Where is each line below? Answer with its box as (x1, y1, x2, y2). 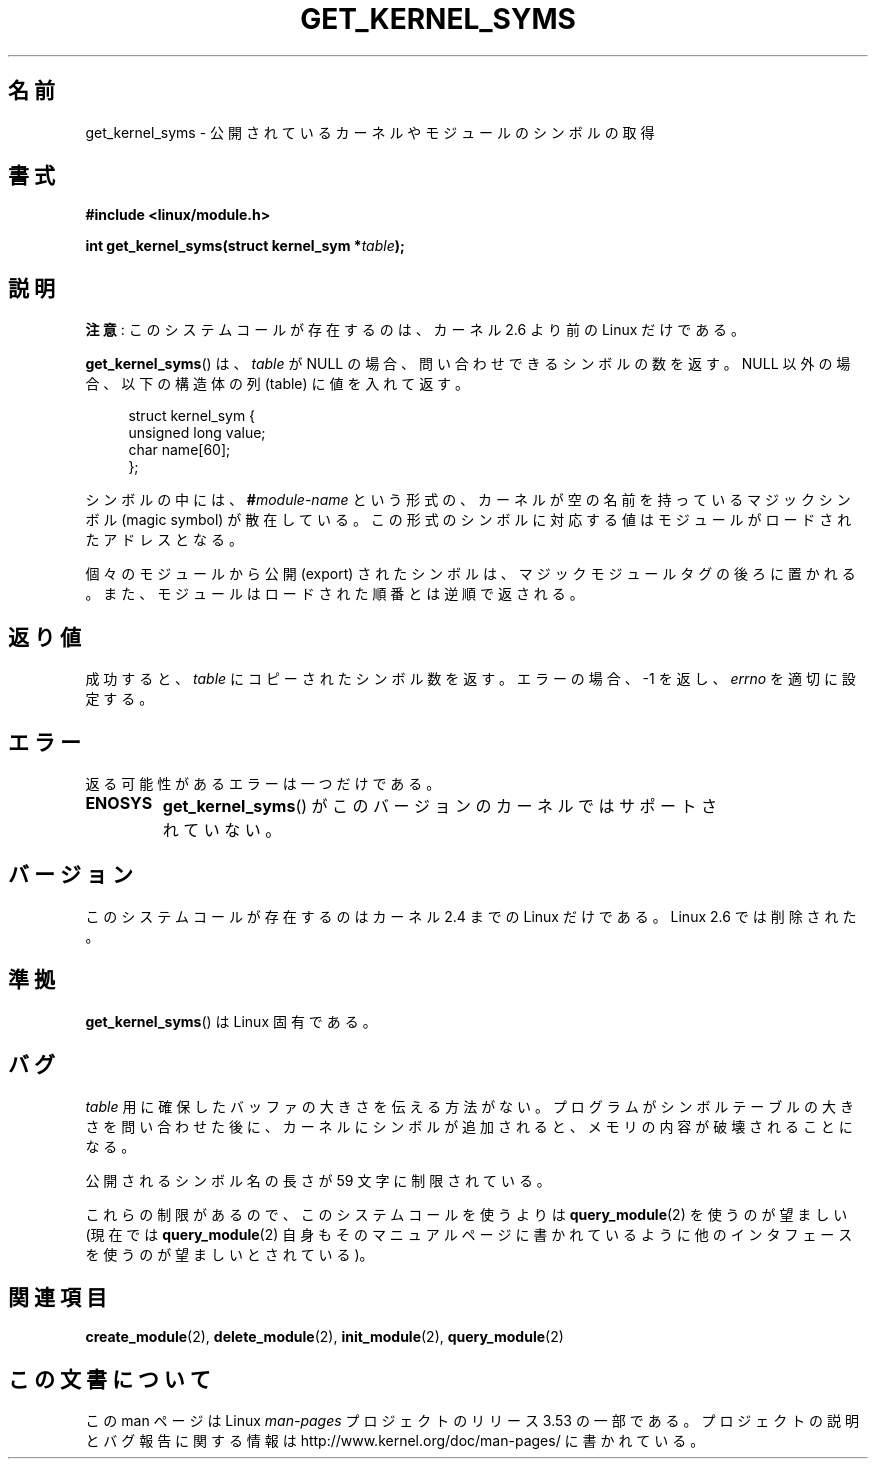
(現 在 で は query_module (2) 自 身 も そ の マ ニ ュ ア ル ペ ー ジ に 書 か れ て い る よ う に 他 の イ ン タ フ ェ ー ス (85, 1225, 853, 1243)
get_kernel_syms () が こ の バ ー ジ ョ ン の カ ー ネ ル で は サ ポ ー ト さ (162, 795, 718, 816)
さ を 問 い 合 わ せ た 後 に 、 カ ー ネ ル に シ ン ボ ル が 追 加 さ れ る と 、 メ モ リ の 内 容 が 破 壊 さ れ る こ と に (85, 1117, 853, 1135)
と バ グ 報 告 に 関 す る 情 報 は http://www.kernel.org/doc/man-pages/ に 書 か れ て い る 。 (85, 1432, 705, 1450)
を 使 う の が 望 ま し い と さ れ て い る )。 (85, 1245, 374, 1263)
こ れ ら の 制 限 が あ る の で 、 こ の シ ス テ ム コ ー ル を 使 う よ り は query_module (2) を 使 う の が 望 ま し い (85, 1205, 848, 1223)
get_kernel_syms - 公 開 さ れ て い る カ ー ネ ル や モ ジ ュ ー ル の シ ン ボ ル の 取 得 (85, 123, 655, 141)
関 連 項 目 (8, 1284, 107, 1310)
